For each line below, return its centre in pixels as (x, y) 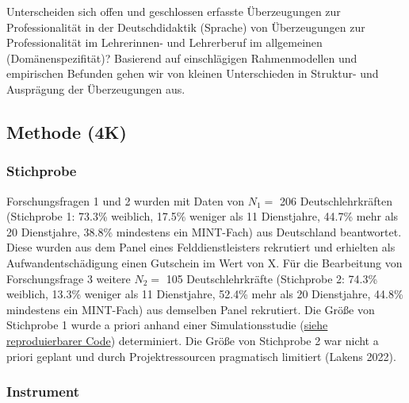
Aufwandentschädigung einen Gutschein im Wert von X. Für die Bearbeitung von (204, 262)
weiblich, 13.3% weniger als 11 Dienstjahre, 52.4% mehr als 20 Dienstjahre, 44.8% (205, 294)
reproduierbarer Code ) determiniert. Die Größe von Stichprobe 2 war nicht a (193, 340)
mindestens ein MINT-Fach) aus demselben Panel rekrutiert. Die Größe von (191, 309)
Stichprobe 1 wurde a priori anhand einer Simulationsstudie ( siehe (167, 325)
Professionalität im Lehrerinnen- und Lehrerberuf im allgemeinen (164, 42)
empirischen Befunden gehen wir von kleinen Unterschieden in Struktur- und (193, 73)
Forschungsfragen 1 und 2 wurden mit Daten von (126, 200)
